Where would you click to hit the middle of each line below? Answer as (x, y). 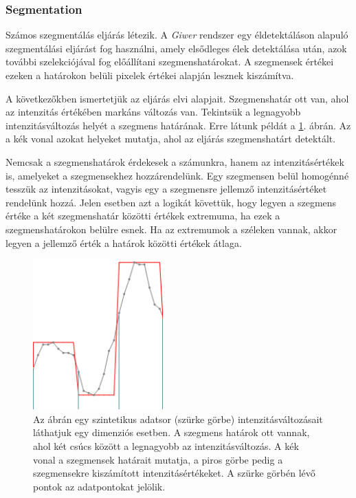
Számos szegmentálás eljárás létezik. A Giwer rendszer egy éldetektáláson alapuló (177, 35)
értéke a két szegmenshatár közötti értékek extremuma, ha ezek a (143, 216)
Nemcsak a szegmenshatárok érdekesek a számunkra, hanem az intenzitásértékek (175, 161)
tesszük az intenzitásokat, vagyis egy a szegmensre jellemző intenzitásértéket (166, 189)
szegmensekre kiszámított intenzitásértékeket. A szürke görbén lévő (174, 473)
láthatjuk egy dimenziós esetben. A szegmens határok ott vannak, (171, 432)
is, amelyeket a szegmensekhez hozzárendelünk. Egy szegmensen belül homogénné (177, 175)
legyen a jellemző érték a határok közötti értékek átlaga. (124, 242)
